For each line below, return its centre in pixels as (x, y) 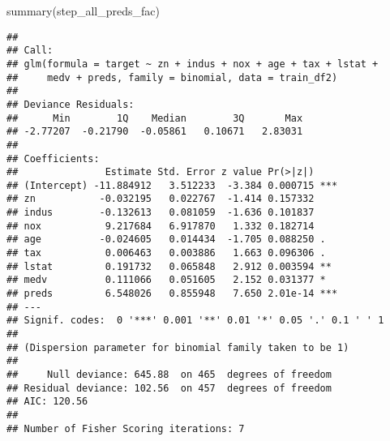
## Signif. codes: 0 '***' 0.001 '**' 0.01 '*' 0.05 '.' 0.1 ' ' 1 (195, 321)
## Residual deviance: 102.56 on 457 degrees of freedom (169, 388)
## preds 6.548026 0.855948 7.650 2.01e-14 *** (172, 294)
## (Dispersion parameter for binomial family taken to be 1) (178, 347)
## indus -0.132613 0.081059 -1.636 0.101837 (161, 213)
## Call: (30, 51)
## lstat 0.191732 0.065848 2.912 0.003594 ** (169, 266)
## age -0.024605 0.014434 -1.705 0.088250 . (166, 240)
